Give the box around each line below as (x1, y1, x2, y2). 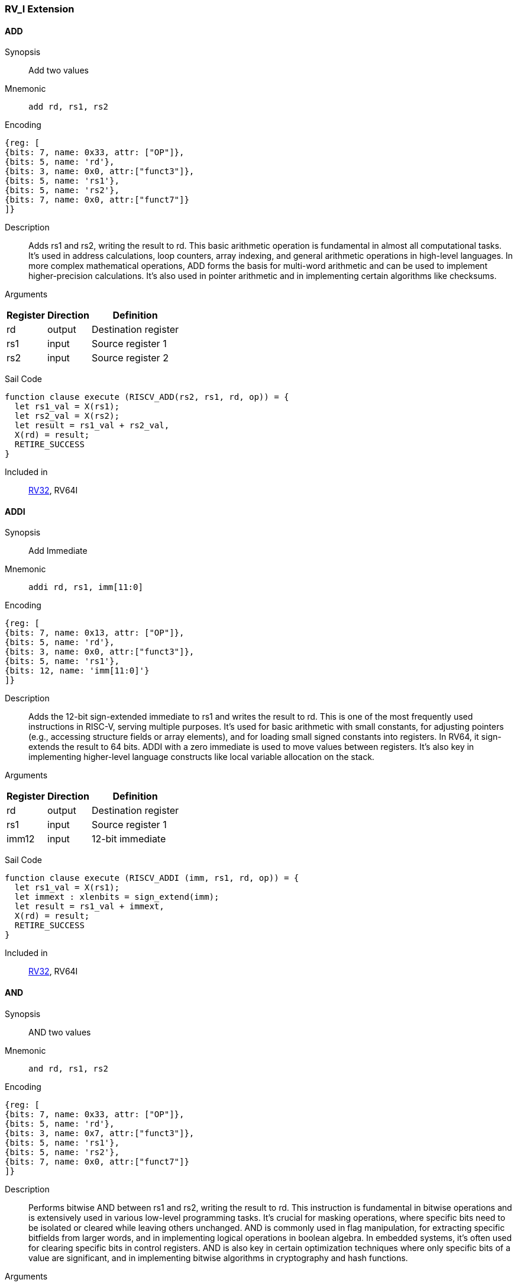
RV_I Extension (5, 3, 75, 15)
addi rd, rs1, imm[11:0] (28, 582, 143, 592)
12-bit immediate (91, 833, 166, 845)
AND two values (28, 1027, 91, 1037)
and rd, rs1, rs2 (28, 1063, 108, 1073)
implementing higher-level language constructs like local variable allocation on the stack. (28, 752, 374, 762)
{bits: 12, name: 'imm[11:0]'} (5, 666, 150, 676)
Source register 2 (91, 352, 169, 364)
